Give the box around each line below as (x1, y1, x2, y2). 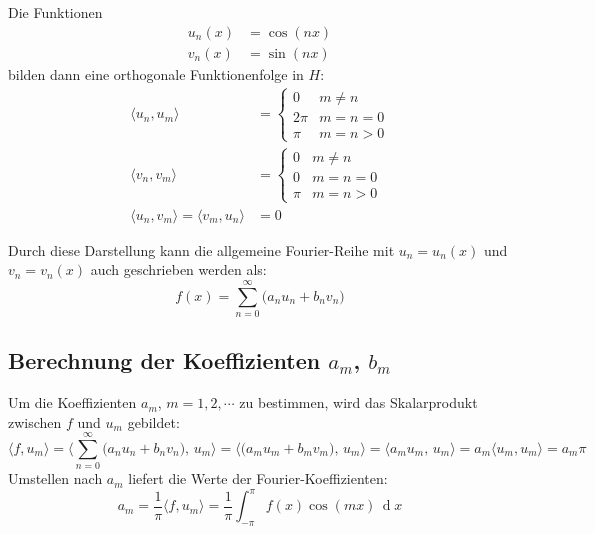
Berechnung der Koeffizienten (8, 345, 321, 376)
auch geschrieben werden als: (90, 259, 267, 280)
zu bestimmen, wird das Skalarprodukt (239, 392, 478, 413)
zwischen (8, 411, 62, 432)
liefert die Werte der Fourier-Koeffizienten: (128, 468, 388, 489)
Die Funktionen (8, 2, 103, 22)
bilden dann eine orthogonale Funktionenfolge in (8, 63, 304, 84)
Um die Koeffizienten (8, 392, 137, 413)
